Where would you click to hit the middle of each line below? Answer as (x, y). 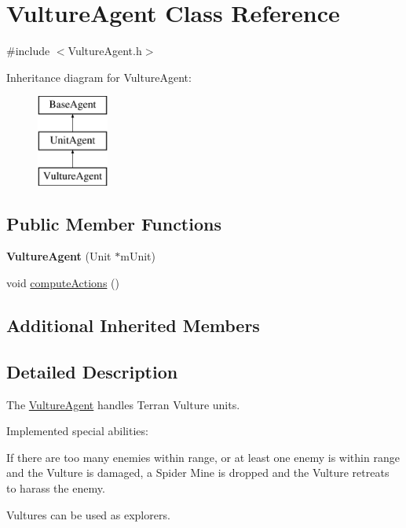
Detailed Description (92, 371)
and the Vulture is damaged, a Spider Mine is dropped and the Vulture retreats (198, 473)
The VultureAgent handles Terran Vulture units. (123, 404)
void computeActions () (63, 283)
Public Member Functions (114, 223)
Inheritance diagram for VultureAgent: (99, 77)
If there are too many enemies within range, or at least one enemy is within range (203, 457)
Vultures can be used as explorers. (88, 514)
